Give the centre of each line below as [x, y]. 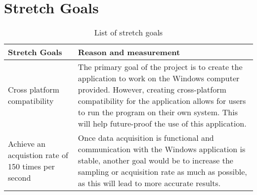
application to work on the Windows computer [159, 78]
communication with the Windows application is [162, 149]
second [20, 177]
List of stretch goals [128, 32]
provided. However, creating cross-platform [152, 90]
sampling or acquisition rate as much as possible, [162, 172]
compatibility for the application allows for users [162, 101]
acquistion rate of [38, 155]
